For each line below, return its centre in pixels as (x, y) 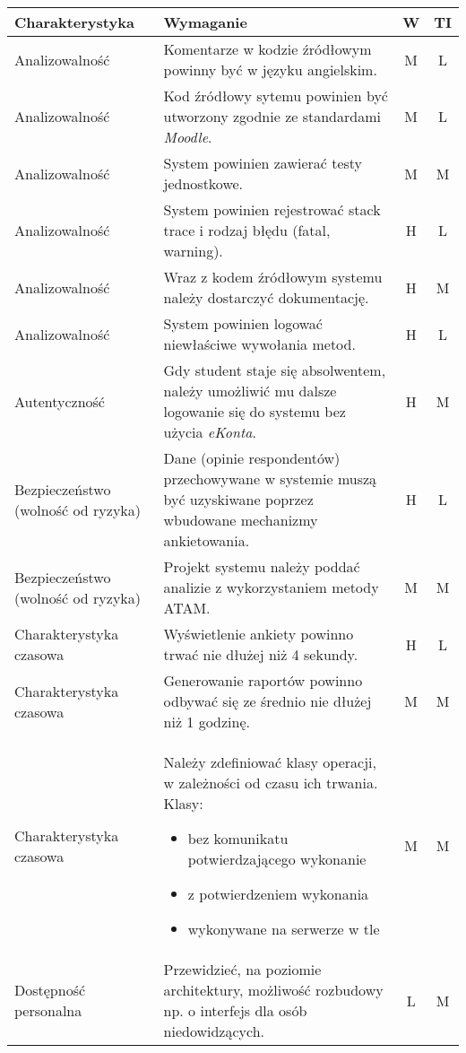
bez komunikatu (238, 838)
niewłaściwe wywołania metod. (259, 344)
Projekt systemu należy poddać (262, 566)
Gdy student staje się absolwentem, (275, 370)
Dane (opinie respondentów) (252, 458)
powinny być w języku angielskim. (270, 70)
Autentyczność (60, 401)
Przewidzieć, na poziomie (242, 969)
